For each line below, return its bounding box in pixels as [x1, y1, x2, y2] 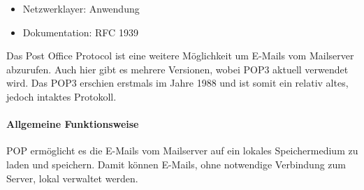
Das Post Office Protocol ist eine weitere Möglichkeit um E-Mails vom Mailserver [6, 48, 354, 63]
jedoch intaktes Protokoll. [6, 89, 117, 103]
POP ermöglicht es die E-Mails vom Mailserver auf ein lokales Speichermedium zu [6, 143, 358, 158]
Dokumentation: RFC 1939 [22, 24, 138, 39]
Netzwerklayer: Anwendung [22, 1, 140, 15]
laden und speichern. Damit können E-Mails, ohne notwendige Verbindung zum [6, 156, 347, 171]
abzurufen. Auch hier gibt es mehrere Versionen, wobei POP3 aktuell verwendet [6, 61, 349, 76]
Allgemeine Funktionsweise [6, 117, 139, 131]
